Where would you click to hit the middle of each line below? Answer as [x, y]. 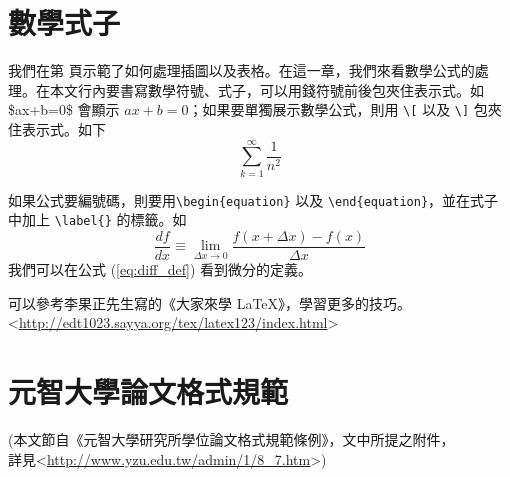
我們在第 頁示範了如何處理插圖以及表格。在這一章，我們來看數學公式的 [241, 70]
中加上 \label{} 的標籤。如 [97, 219]
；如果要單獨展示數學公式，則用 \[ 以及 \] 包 [338, 109]
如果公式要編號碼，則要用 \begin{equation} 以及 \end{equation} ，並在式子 [253, 199]
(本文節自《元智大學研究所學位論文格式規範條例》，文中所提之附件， [231, 438]
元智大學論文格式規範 [148, 391]
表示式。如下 [63, 128]
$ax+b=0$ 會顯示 [64, 109]
